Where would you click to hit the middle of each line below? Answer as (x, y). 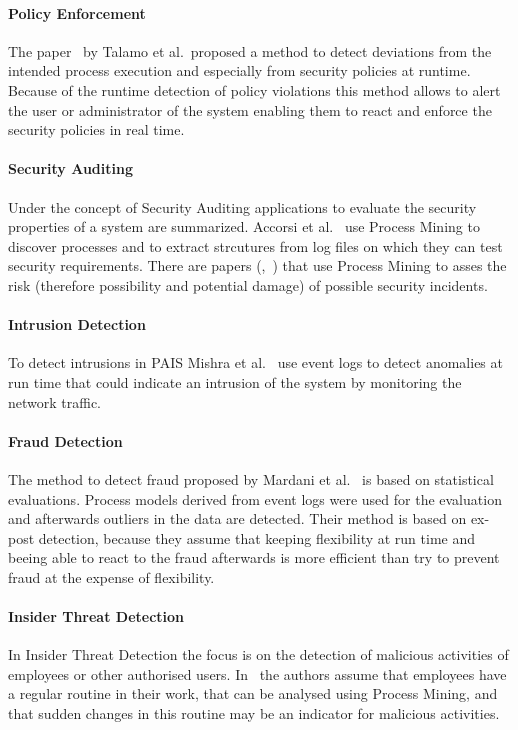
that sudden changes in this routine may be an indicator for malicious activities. (254, 713)
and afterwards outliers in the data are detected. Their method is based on (237, 518)
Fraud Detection (65, 440)
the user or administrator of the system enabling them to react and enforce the (250, 109)
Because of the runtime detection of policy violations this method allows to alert (254, 89)
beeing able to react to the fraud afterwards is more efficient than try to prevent (254, 557)
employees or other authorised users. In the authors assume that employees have (257, 673)
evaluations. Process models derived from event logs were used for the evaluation (255, 498)
